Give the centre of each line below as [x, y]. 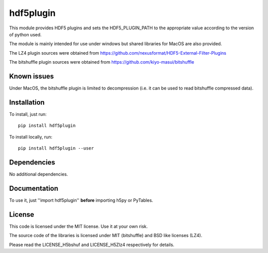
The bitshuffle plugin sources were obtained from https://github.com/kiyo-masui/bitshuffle [102, 62]
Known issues [32, 76]
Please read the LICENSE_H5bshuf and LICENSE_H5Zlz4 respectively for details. [92, 245]
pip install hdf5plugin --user [56, 148]
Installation [27, 102]
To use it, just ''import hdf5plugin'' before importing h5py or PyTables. [81, 200]
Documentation [34, 188]
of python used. [25, 34]
